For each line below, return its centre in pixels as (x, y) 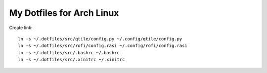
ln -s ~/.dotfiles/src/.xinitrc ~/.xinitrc (71, 60)
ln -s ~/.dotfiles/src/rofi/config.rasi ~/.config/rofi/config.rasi (103, 46)
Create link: (21, 28)
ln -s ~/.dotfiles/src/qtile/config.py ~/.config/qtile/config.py (100, 39)
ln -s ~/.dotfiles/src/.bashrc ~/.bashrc (69, 53)
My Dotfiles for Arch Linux (64, 13)
